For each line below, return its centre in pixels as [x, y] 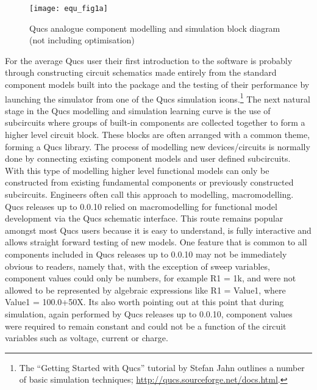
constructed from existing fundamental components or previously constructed [149, 182]
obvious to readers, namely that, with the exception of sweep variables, [137, 266]
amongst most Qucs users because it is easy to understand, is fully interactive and [158, 230]
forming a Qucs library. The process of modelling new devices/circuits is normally [158, 146]
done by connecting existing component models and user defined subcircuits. [148, 158]
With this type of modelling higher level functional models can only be [137, 170]
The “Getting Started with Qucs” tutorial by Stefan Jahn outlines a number [162, 367]
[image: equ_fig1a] [69, 9]
